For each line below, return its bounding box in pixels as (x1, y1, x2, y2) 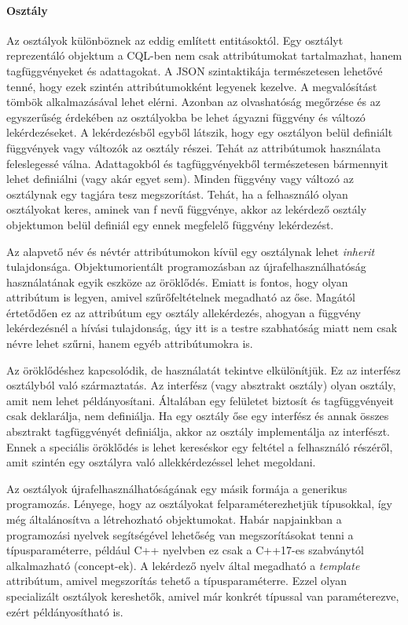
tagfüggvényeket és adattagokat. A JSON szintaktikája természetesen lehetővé (6, 62, 383, 79)
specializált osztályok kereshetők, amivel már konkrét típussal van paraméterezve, (6, 587, 399, 604)
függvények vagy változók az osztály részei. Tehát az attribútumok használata (6, 139, 381, 155)
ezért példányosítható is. (6, 603, 123, 620)
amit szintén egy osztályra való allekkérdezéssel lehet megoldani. (6, 454, 316, 470)
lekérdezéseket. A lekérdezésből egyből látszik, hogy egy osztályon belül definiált (6, 124, 393, 141)
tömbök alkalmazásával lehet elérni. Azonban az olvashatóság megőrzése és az (6, 93, 380, 110)
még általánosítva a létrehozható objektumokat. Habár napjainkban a (6, 511, 342, 528)
